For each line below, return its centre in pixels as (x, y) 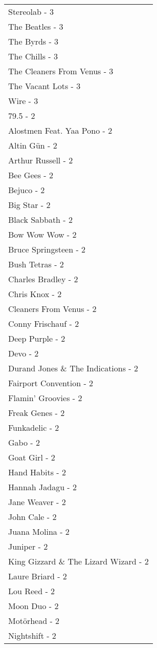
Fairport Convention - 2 (51, 383)
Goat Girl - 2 (32, 457)
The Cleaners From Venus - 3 (61, 71)
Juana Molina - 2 (39, 531)
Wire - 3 (23, 101)
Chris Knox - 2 (35, 294)
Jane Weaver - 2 (37, 502)
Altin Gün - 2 (33, 145)
